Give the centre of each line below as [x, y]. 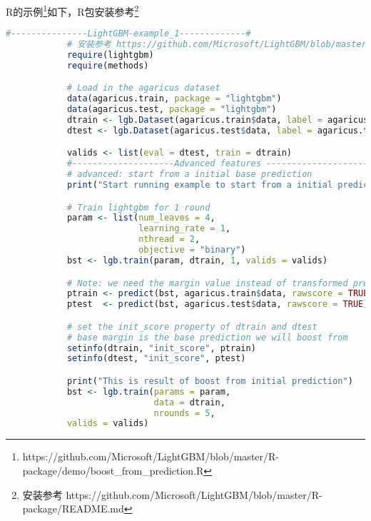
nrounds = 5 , [184, 413]
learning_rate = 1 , [185, 229]
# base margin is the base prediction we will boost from [207, 337]
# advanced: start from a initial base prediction [189, 174]
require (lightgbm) [110, 55]
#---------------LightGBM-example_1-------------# [128, 34]
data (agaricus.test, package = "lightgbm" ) [172, 110]
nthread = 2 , [169, 239]
